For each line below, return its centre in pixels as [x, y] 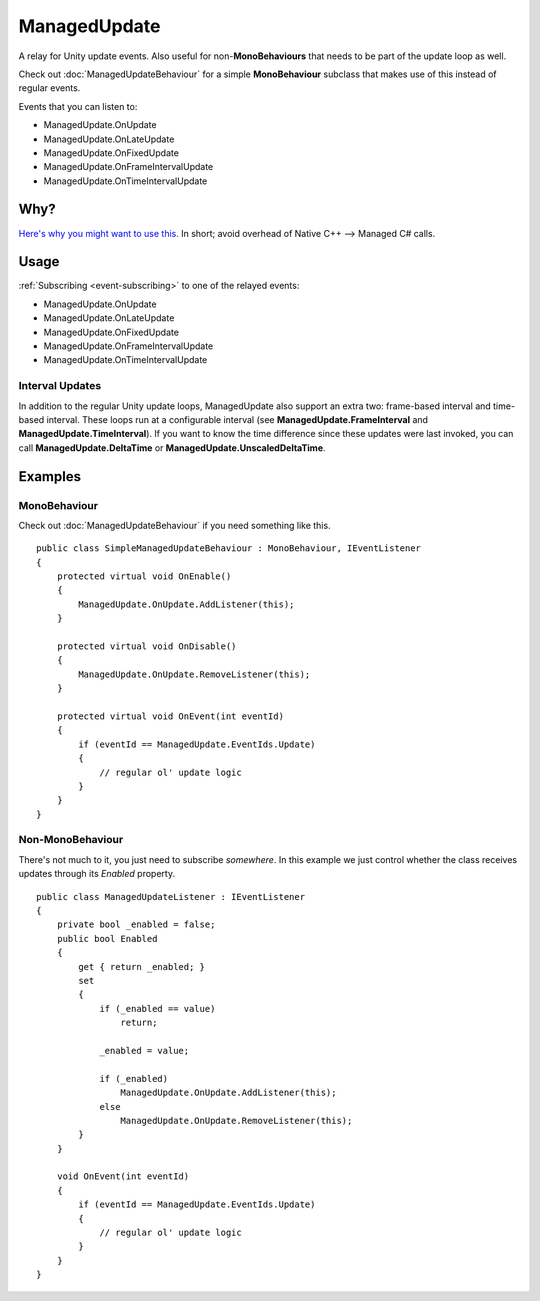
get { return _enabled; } [141, 966]
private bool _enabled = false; [136, 924]
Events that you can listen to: [78, 106]
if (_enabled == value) [157, 1008]
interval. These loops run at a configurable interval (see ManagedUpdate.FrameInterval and [237, 419]
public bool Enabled [107, 938]
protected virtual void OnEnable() [144, 576]
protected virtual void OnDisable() [146, 646]
